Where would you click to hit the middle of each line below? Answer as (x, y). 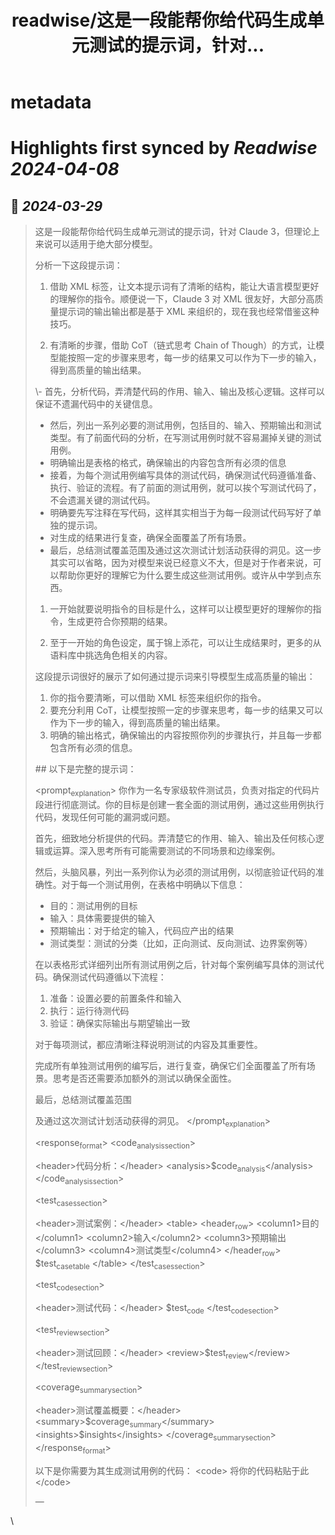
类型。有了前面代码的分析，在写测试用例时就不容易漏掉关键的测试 (185, 438)
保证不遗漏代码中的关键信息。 (96, 404)
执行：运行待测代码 (89, 1010)
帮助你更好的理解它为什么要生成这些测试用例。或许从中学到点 (185, 575)
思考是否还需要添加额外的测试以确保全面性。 (144, 1078)
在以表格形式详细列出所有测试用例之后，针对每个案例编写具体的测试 (175, 964)
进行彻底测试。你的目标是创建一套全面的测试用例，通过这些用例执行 (184, 804)
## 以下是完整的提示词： (85, 769)
